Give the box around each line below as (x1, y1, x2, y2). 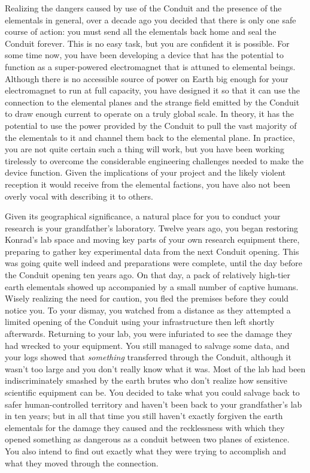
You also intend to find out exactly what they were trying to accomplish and (5, 444, 287, 457)
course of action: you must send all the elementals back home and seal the (5, 25, 276, 38)
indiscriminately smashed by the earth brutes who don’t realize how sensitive (5, 374, 287, 387)
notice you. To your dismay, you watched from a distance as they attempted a (5, 303, 291, 316)
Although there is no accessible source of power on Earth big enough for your (5, 72, 288, 85)
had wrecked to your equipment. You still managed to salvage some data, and (5, 339, 290, 351)
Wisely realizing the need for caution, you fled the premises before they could (5, 292, 289, 305)
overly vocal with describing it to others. (5, 189, 153, 202)
